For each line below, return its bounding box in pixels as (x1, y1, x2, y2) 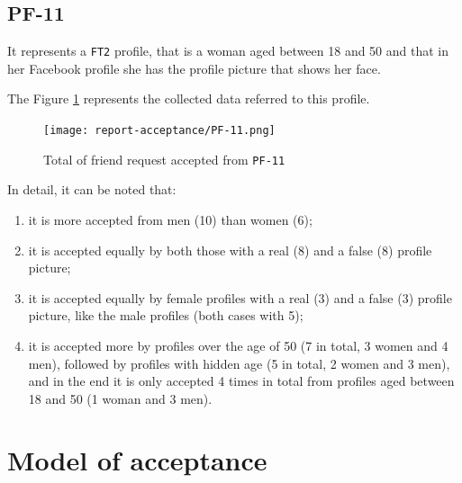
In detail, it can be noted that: (7, 180, 177, 199)
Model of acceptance (7, 442, 267, 479)
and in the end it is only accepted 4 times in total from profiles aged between (28, 371, 455, 390)
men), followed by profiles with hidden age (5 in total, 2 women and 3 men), (28, 353, 450, 372)
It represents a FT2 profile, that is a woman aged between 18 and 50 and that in (7, 41, 449, 60)
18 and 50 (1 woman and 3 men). (28, 389, 213, 407)
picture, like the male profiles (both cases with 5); (28, 306, 303, 325)
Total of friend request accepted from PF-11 (43, 149, 285, 168)
